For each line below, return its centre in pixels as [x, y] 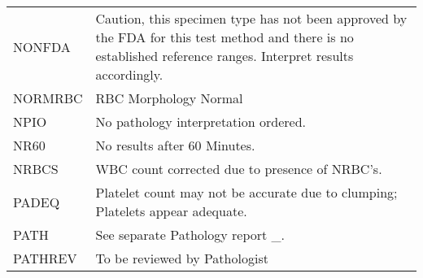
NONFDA [42, 46]
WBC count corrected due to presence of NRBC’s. [239, 169]
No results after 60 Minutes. [175, 145]
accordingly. [129, 74]
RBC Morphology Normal [169, 98]
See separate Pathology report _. [190, 235]
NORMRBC [48, 98]
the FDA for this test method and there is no [225, 37]
